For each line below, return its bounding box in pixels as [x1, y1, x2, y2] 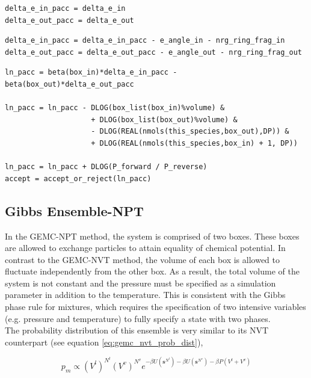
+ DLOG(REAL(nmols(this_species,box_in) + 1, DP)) [91, 138, 298, 147]
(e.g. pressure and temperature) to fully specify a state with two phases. [5, 312, 271, 324]
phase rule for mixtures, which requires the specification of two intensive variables [5, 300, 306, 313]
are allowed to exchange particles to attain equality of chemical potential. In [5, 241, 286, 254]
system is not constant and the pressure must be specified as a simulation [5, 276, 276, 289]
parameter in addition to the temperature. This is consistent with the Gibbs [5, 288, 286, 301]
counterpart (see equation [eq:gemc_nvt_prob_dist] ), [5, 335, 203, 348]
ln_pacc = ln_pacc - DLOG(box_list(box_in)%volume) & [5, 104, 225, 113]
